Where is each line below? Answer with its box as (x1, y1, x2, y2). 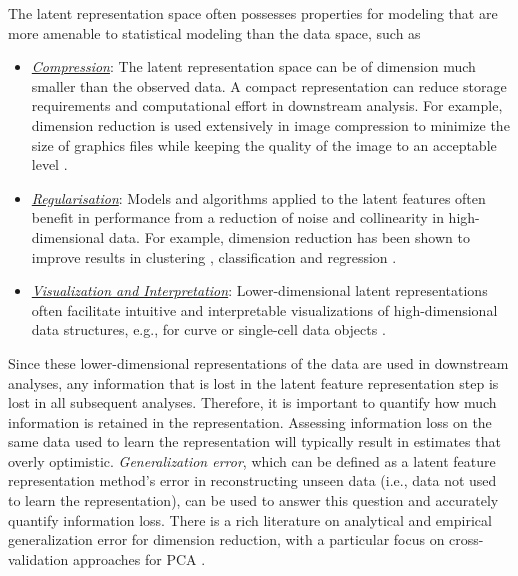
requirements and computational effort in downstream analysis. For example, (31, 95, 503, 116)
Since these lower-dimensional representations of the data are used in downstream (8, 352, 509, 373)
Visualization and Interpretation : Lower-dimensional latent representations (31, 280, 488, 301)
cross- (449, 529, 484, 550)
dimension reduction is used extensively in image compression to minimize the (31, 114, 510, 135)
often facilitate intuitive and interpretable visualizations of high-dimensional (31, 299, 498, 320)
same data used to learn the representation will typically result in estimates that (8, 431, 501, 452)
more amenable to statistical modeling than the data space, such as (8, 22, 421, 43)
